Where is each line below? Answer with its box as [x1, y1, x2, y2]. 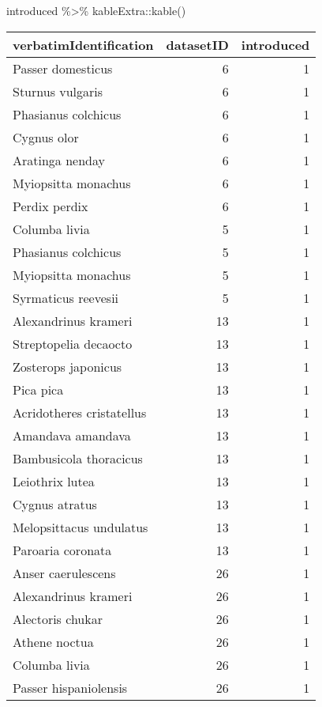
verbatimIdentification [13, 35, 154, 54]
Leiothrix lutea [13, 471, 95, 490]
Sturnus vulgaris [13, 81, 103, 100]
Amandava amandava [13, 425, 131, 444]
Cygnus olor [13, 127, 79, 146]
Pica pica [13, 380, 64, 399]
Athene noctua [13, 632, 94, 651]
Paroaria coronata [13, 540, 112, 559]
